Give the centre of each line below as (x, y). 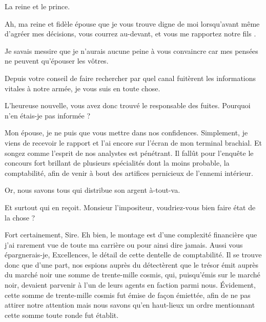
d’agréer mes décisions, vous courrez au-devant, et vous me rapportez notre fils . (130, 34)
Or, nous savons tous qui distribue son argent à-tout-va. (93, 190)
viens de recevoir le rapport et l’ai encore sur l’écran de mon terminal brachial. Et (133, 142)
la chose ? (20, 217)
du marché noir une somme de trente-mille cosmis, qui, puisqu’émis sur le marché (132, 275)
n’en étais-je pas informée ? (48, 115)
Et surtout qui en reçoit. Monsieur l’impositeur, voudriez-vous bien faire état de (130, 207)
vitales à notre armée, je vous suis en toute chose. (83, 88)
